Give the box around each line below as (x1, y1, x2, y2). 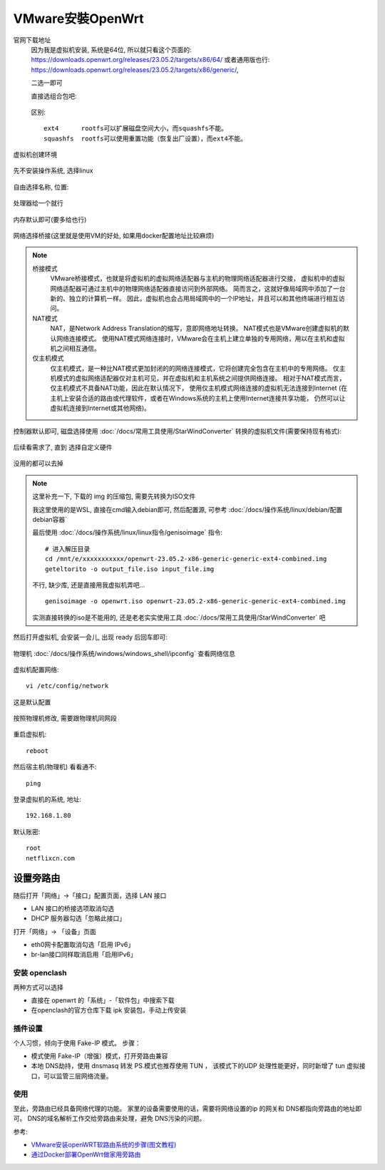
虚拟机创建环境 (13, 150, 57, 159)
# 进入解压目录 (45, 545, 91, 553)
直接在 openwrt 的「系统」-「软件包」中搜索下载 (31, 995, 175, 1005)
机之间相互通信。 (50, 344, 101, 352)
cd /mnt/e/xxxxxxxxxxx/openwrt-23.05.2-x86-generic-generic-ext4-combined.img (45, 555, 327, 563)
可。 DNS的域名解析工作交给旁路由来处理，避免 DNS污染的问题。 (13, 1114, 206, 1123)
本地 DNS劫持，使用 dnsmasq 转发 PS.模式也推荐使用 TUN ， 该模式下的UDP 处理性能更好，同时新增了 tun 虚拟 (31, 1062, 359, 1070)
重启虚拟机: (13, 730, 47, 739)
